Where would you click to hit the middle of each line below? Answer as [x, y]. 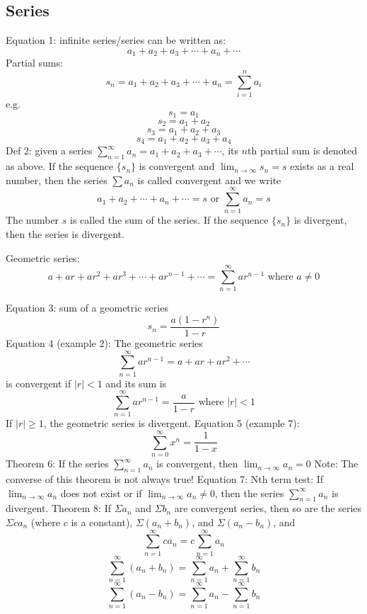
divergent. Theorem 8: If [59, 508]
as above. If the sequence [60, 166]
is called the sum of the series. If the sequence [169, 220]
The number [33, 220]
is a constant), [102, 522]
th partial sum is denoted [303, 150]
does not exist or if [101, 493]
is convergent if [39, 383]
